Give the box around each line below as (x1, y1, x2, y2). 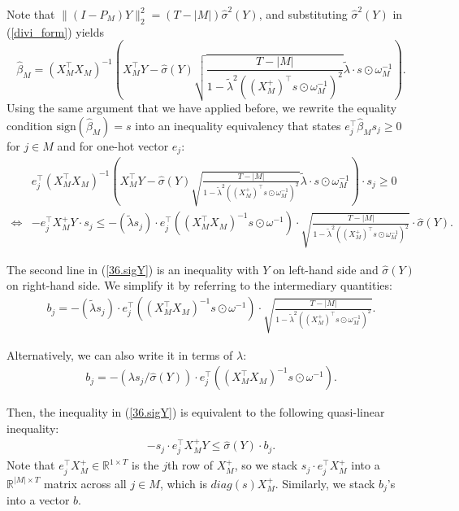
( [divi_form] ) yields (6, 23, 104, 40)
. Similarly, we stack (275, 474, 375, 491)
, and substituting (258, 6, 348, 22)
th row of (167, 456, 214, 474)
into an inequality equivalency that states (135, 116, 341, 133)
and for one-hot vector (57, 137, 169, 154)
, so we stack (234, 456, 298, 474)
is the (132, 456, 159, 474)
